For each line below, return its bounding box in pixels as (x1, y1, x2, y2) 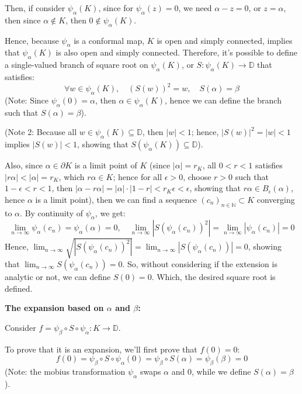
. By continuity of (20, 206, 84, 219)
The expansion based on (5, 302, 104, 314)
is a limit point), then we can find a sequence (35, 193, 197, 205)
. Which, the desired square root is (151, 270, 276, 282)
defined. (5, 282, 33, 294)
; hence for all (113, 170, 162, 182)
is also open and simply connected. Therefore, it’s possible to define (55, 46, 298, 58)
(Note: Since (5, 94, 49, 106)
